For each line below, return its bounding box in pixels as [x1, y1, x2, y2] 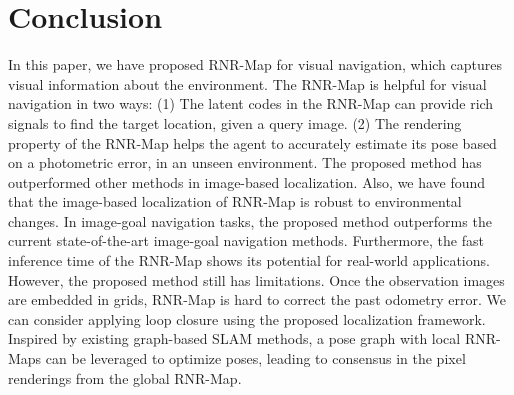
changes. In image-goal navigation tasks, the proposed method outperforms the [8, 210, 492, 231]
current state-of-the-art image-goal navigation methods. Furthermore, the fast [8, 230, 484, 251]
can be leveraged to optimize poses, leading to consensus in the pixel [45, 348, 466, 369]
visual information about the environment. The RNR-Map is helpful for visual [8, 73, 487, 94]
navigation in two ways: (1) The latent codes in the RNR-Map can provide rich [8, 93, 494, 114]
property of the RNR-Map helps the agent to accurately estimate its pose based [8, 132, 497, 153]
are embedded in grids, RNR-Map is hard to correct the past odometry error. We [8, 289, 506, 310]
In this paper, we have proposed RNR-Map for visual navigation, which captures [8, 54, 502, 75]
